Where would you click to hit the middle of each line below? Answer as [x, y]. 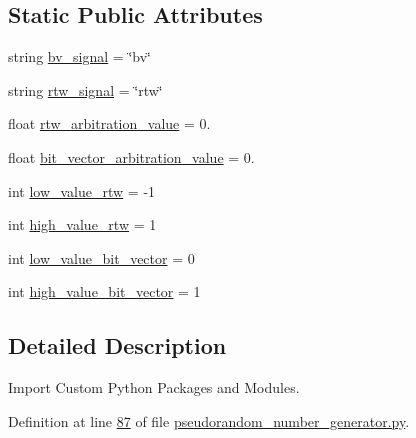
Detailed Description [117, 345]
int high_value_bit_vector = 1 [104, 291]
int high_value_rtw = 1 [82, 224]
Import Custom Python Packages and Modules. [154, 387]
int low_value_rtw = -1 [82, 190]
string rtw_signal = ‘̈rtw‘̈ [85, 89]
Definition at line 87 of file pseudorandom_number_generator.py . [209, 420]
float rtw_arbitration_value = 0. [109, 123]
